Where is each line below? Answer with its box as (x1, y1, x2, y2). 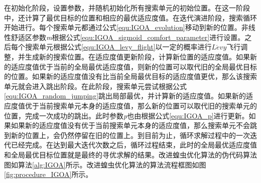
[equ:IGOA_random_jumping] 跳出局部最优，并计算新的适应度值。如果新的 (4, 90, 246, 101)
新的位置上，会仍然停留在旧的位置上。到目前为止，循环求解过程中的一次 (11, 129, 250, 140)
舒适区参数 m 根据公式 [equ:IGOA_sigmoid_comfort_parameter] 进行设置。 (11, 31, 245, 42)
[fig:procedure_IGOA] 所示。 (4, 169, 93, 179)
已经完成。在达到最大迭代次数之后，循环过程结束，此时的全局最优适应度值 (11, 139, 257, 150)
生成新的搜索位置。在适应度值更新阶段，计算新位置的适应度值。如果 (25, 51, 250, 61)
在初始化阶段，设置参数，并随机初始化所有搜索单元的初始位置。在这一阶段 (4, 2, 250, 12)
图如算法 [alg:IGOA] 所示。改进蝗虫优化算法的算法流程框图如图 (4, 159, 206, 169)
